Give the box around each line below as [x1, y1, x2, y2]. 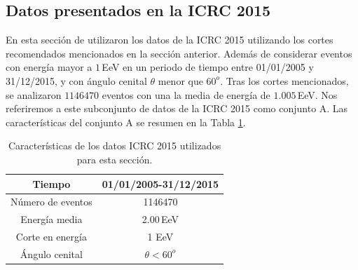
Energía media [20, 212, 83, 227]
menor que [158, 73, 203, 88]
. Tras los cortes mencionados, [220, 73, 349, 88]
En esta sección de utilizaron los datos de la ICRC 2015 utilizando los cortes [6, 32, 333, 47]
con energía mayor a [6, 60, 92, 74]
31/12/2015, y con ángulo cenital [6, 73, 147, 88]
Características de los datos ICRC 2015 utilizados [8, 138, 221, 153]
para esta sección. [76, 151, 153, 166]
